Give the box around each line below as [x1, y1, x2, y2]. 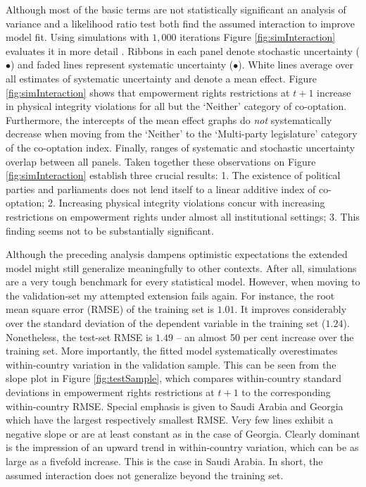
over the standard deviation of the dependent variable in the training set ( [6, 316, 326, 331]
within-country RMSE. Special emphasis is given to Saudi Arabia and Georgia [6, 398, 343, 413]
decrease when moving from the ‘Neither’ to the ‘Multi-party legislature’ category [6, 126, 358, 141]
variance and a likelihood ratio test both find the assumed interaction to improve [6, 16, 355, 30]
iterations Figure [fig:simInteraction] [179, 30, 336, 44]
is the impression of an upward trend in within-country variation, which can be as [6, 440, 359, 455]
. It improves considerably [234, 302, 347, 316]
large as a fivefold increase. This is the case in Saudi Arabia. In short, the [6, 454, 323, 468]
